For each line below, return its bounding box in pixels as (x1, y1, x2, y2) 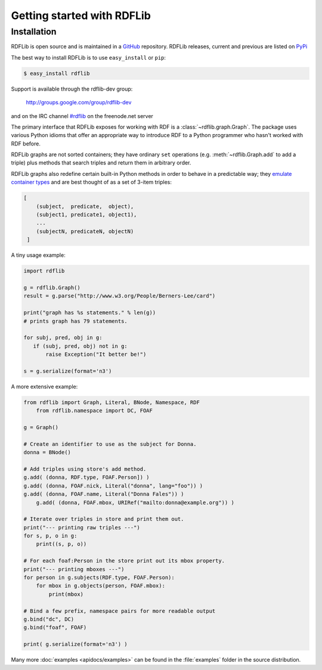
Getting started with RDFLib (11, 9, 151, 22)
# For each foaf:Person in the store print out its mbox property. (23, 557, 225, 564)
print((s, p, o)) (36, 541, 87, 548)
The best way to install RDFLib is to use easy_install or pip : (11, 54, 166, 61)
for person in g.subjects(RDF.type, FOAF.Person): (23, 574, 175, 581)
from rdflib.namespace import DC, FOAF (36, 407, 153, 414)
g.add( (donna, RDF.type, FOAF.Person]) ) (23, 474, 150, 481)
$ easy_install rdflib (23, 70, 90, 77)
